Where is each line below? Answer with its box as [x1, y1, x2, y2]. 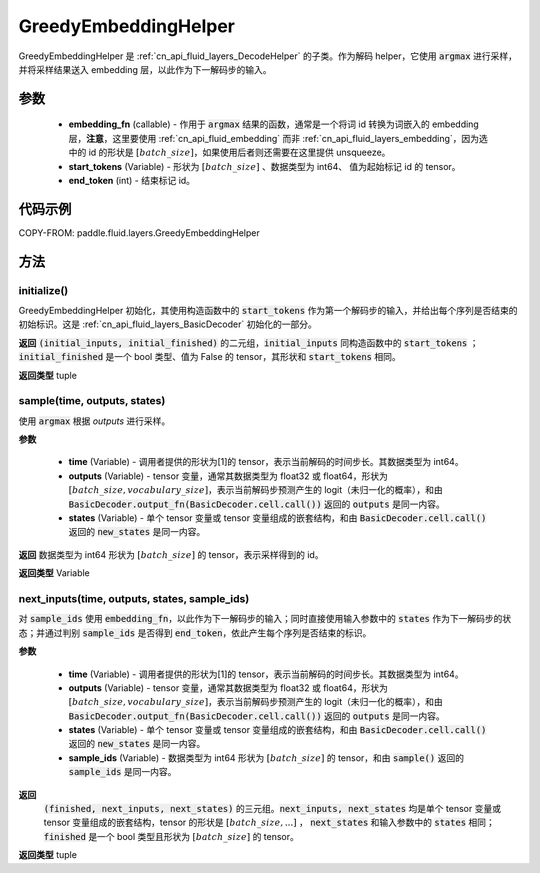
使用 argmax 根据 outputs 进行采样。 [18, 415, 171, 427]
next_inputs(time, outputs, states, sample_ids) [18, 591, 250, 605]
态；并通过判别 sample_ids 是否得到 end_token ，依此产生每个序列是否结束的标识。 [18, 626, 372, 639]
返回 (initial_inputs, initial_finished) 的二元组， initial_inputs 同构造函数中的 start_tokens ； [18, 336, 479, 349]
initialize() [18, 283, 69, 297]
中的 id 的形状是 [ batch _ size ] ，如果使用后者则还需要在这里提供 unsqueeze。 [68, 146, 391, 159]
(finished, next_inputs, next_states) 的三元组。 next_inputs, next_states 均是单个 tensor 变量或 [43, 803, 502, 815]
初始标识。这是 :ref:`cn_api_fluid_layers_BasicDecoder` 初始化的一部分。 [18, 318, 317, 330]
